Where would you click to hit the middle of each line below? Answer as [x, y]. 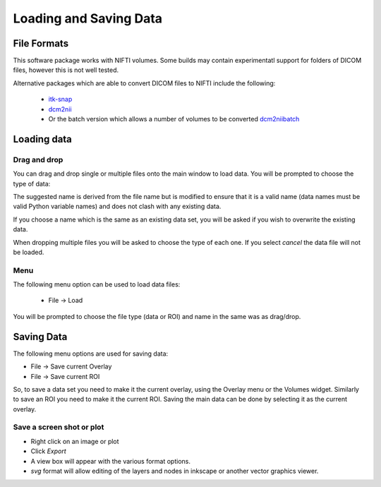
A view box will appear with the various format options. [110, 461]
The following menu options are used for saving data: [91, 354]
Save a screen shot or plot [59, 427]
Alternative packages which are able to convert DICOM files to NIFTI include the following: [144, 83]
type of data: [32, 184]
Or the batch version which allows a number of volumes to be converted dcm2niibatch [174, 119]
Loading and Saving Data [87, 18]
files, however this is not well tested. [66, 70]
